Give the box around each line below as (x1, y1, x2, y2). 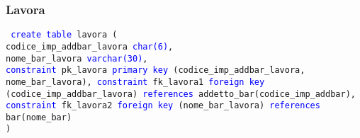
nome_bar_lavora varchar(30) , (6, 53, 148, 64)
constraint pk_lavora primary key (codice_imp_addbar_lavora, (6, 65, 305, 76)
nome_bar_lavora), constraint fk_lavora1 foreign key (6, 76, 265, 87)
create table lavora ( (11, 30, 118, 40)
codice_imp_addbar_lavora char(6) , (6, 41, 174, 52)
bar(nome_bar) (6, 112, 72, 122)
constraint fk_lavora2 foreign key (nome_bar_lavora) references (6, 100, 320, 111)
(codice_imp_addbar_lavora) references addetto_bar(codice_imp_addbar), (6, 88, 356, 99)
